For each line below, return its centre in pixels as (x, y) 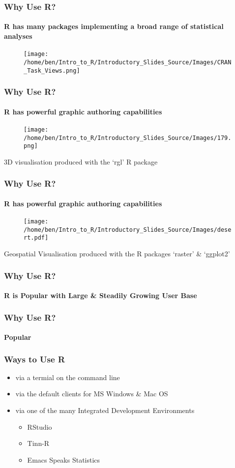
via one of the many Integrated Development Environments (105, 410)
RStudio (40, 427)
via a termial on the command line (68, 377)
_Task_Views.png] (52, 70)
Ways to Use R (35, 359)
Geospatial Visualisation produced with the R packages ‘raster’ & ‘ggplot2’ (117, 254)
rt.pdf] (36, 238)
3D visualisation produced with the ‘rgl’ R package (81, 161)
